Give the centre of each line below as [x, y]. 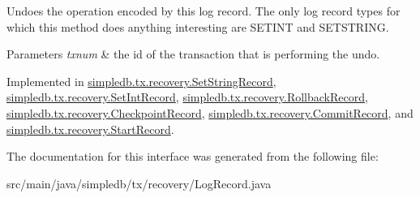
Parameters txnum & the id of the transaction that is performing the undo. [193, 54]
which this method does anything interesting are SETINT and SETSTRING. [198, 26]
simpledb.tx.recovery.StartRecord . [90, 129]
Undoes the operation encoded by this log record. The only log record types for [204, 11]
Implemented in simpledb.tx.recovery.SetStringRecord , [141, 81]
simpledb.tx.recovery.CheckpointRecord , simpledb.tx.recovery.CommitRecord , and [210, 112]
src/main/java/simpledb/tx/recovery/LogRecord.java [139, 183]
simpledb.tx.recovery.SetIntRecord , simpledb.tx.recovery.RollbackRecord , [187, 97]
